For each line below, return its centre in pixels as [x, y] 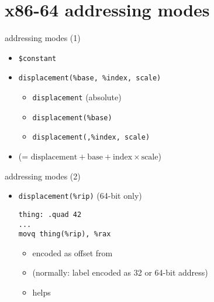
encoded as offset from [73, 252]
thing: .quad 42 [50, 214]
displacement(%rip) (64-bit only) [80, 196]
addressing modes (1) [43, 38]
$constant [37, 58]
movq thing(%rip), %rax [65, 234]
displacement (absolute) [77, 97]
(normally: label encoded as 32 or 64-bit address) [120, 272]
